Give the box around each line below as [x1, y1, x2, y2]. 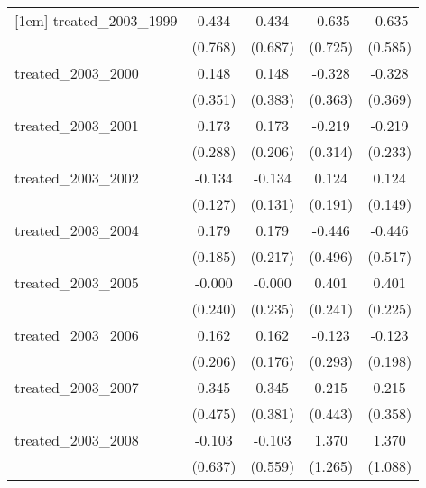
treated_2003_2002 [14, 167, 139, 188]
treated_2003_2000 [14, 62, 139, 83]
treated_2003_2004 [14, 220, 139, 240]
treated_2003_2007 [14, 377, 139, 398]
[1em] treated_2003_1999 [14, 10, 178, 31]
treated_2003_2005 [14, 272, 139, 293]
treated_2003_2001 [14, 115, 139, 136]
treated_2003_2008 [14, 429, 139, 450]
